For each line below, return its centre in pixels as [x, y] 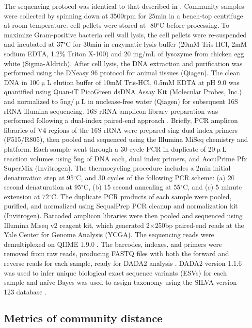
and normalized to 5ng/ [39, 101]
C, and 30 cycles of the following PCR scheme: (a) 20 [155, 177]
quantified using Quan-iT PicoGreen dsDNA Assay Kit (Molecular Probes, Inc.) [123, 92]
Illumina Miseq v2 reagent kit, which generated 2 [77, 225]
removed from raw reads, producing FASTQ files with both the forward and [117, 253]
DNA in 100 [22, 82]
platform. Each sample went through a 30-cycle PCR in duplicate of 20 [110, 148]
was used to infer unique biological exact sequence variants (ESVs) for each [115, 272]
